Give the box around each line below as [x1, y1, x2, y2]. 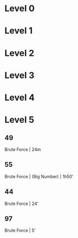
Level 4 [4, 92, 35, 103]
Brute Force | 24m [4, 146, 41, 152]
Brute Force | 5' [4, 227, 36, 234]
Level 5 [4, 114, 35, 126]
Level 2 [4, 47, 35, 58]
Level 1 [4, 25, 33, 37]
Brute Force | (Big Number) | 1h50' [4, 173, 74, 179]
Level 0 [4, 3, 35, 14]
